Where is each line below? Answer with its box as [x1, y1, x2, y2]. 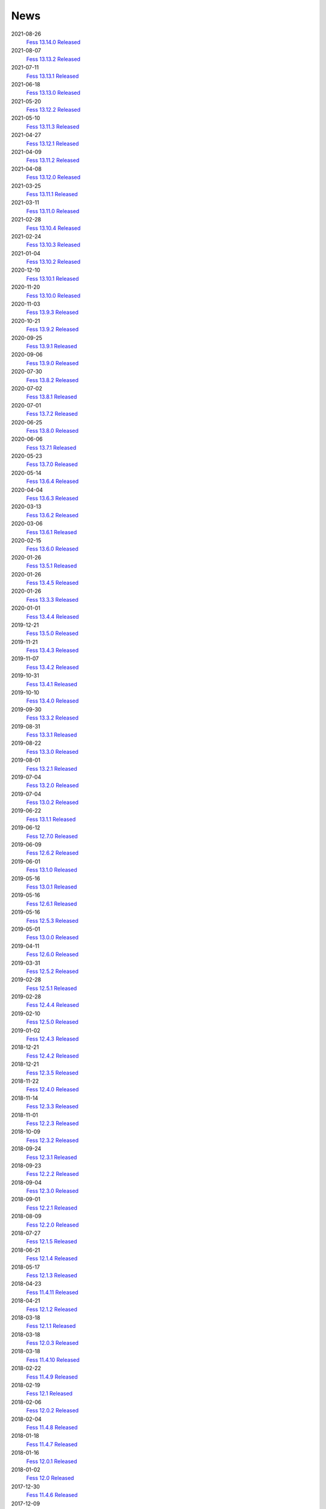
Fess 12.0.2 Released [26, 1407, 79, 1414]
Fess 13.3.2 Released [26, 714, 78, 721]
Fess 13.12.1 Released [26, 139, 79, 147]
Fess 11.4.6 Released [26, 1491, 78, 1499]
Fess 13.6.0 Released [26, 545, 78, 552]
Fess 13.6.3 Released [26, 495, 78, 502]
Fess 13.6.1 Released [26, 528, 77, 535]
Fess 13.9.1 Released [26, 343, 77, 349]
